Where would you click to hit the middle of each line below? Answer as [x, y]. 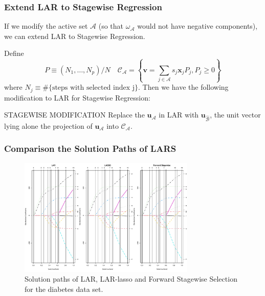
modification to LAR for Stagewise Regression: [77, 97]
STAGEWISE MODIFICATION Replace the [74, 115]
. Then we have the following [183, 87]
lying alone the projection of [48, 125]
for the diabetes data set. [64, 289]
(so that [111, 26]
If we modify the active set [46, 26]
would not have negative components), [197, 26]
